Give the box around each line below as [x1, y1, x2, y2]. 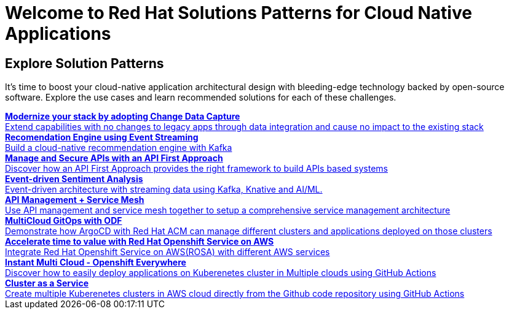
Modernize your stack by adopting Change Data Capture [5, 111, 240, 122]
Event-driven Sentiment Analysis [5, 174, 143, 185]
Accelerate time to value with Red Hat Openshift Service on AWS [5, 236, 274, 247]
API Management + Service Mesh [5, 194, 144, 205]
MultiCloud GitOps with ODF [5, 215, 122, 226]
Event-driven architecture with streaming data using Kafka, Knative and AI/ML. [5, 184, 323, 195]
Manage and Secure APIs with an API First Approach [5, 153, 223, 164]
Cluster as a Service [5, 278, 89, 289]
